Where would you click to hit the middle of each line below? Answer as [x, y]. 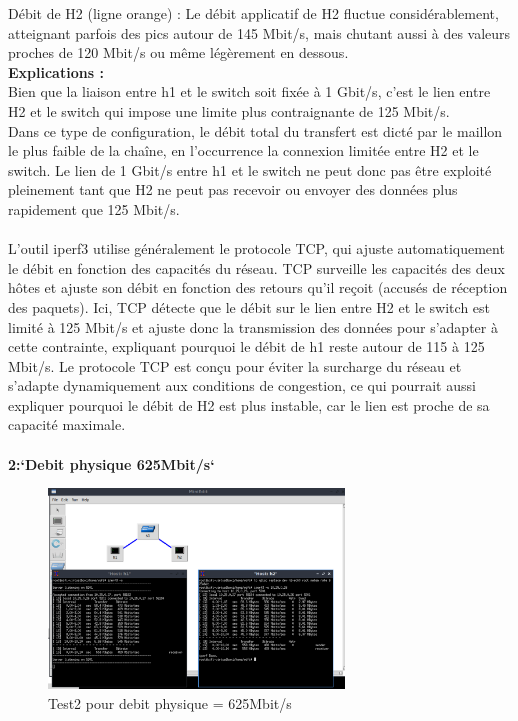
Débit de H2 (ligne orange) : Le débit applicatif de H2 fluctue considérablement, [253, 13]
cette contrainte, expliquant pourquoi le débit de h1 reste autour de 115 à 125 [246, 346]
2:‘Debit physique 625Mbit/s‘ [111, 463]
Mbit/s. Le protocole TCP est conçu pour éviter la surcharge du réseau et [235, 365]
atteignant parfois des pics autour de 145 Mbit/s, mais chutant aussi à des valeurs [259, 32]
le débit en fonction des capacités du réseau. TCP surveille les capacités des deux [256, 267]
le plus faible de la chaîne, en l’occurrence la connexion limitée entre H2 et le [243, 150]
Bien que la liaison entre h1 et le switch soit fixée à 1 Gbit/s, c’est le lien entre [249, 91]
